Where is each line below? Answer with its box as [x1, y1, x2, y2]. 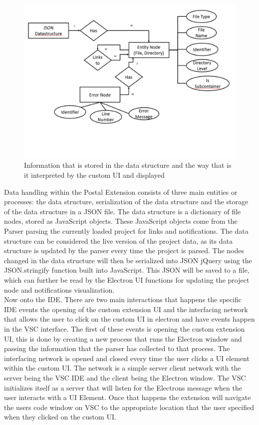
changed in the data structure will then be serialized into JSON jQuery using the [4, 255, 252, 265]
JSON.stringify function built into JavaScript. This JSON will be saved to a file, [4, 265, 250, 275]
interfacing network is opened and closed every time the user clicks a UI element [4, 353, 250, 363]
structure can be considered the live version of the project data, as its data [4, 235, 233, 246]
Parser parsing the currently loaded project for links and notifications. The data [4, 226, 249, 236]
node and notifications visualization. [4, 284, 115, 295]
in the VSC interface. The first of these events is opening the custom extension [4, 323, 245, 334]
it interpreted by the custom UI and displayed [24, 170, 165, 180]
